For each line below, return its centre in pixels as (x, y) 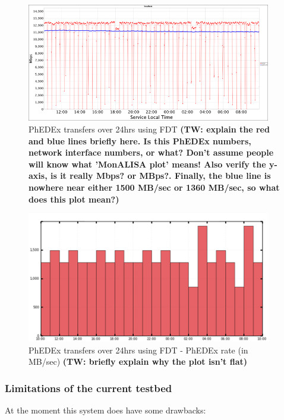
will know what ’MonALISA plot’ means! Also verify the (147, 164)
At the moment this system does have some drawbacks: (105, 410)
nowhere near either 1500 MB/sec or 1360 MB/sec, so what (154, 187)
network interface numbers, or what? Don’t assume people (151, 152)
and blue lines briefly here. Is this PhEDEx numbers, (140, 140)
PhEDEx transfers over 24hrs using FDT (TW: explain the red (149, 129)
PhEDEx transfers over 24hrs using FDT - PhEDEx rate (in (138, 350)
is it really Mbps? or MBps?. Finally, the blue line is (160, 176)
